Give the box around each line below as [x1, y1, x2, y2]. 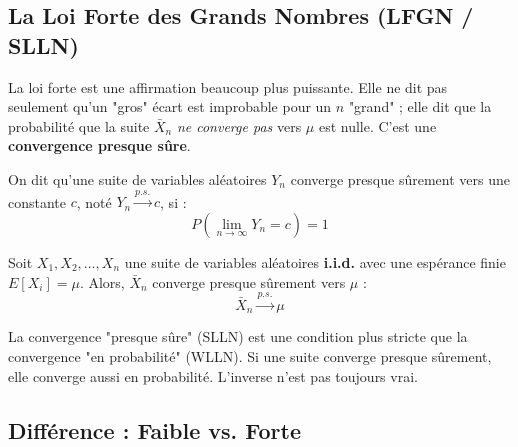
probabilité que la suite [8, 115, 150, 136]
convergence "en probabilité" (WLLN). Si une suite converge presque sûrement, [8, 345, 492, 366]
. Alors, [79, 271, 125, 292]
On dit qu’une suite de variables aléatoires [8, 168, 267, 189]
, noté [76, 191, 112, 212]
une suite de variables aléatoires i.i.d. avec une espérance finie [124, 251, 506, 272]
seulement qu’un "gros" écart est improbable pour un [8, 96, 332, 117]
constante [8, 191, 67, 212]
